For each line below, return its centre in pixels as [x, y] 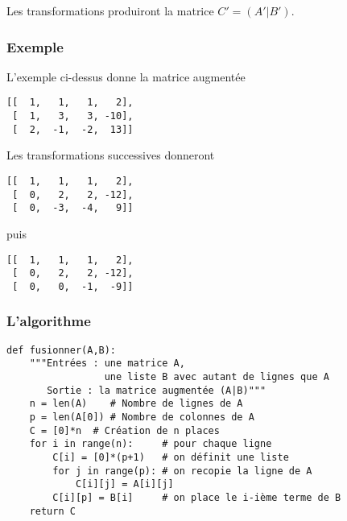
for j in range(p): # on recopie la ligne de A [182, 471]
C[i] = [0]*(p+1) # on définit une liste [171, 457]
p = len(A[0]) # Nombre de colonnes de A [142, 417]
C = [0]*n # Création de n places [124, 430]
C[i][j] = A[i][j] [124, 484]
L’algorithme [49, 321]
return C [52, 511]
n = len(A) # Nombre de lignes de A [136, 404]
